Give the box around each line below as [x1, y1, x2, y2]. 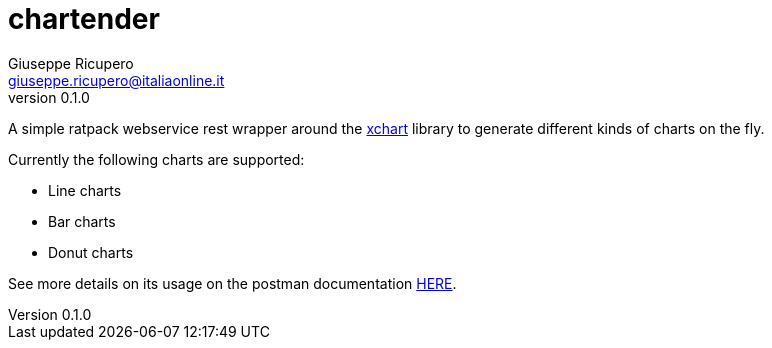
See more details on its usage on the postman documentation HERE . [8, 274, 457, 292]
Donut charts [48, 243, 134, 261]
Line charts [48, 181, 122, 199]
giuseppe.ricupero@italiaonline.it [8, 71, 225, 89]
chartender [8, 2, 160, 36]
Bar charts [48, 212, 116, 230]
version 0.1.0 [8, 88, 90, 106]
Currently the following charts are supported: [8, 150, 305, 168]
